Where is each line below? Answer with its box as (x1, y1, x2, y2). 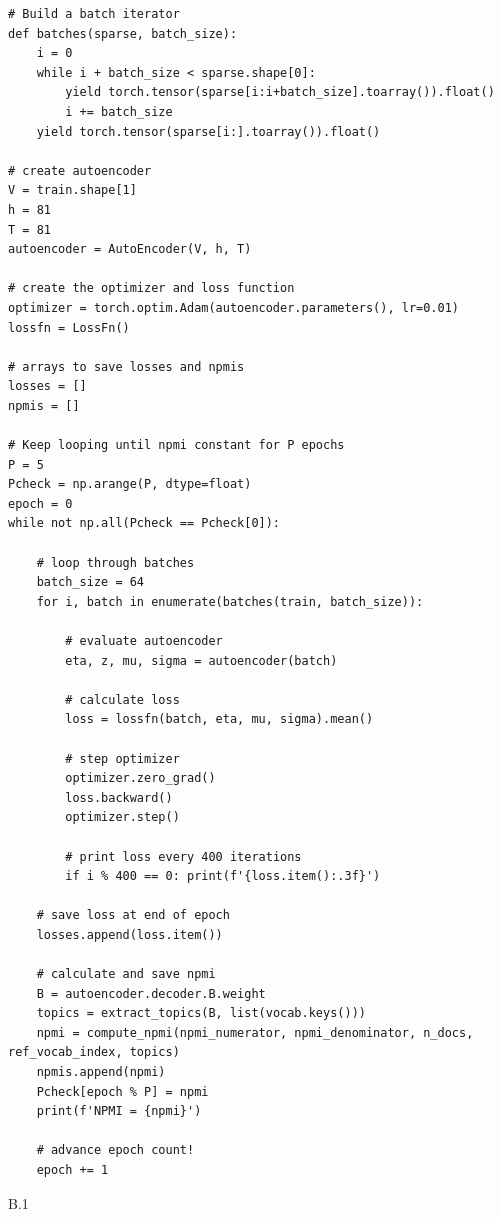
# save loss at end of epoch (36, 908, 230, 923)
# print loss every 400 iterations (65, 849, 302, 864)
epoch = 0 (8, 496, 73, 511)
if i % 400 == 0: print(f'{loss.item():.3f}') (65, 869, 381, 884)
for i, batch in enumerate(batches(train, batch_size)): (36, 594, 424, 609)
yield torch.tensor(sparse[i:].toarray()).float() (36, 124, 381, 139)
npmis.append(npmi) (36, 1065, 166, 1080)
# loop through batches (36, 555, 195, 570)
